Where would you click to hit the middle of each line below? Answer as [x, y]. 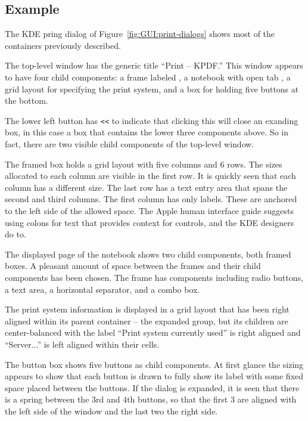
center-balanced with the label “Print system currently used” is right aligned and [153, 332]
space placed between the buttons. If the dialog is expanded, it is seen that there [152, 387]
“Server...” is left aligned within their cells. [82, 344]
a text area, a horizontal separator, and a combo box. [102, 289]
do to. [15, 234]
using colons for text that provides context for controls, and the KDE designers [150, 222]
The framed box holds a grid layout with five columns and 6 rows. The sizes [144, 164]
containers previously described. [63, 45]
